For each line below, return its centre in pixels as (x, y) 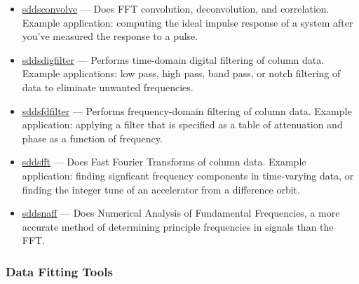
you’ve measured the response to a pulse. (110, 36)
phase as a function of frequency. (92, 138)
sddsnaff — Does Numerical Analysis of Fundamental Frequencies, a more (181, 213)
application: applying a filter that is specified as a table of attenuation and (182, 124)
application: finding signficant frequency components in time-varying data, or (188, 175)
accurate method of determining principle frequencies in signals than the (178, 226)
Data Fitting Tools (59, 271)
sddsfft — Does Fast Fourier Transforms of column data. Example (164, 162)
